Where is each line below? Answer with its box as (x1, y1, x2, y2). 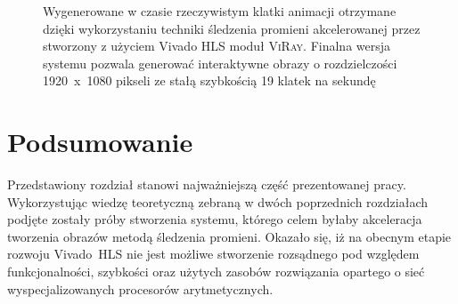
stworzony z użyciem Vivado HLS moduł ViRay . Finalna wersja (43, 36, 391, 55)
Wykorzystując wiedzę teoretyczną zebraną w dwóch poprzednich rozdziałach (7, 192, 429, 211)
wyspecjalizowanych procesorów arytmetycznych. (7, 279, 274, 298)
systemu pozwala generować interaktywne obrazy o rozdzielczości (43, 53, 397, 72)
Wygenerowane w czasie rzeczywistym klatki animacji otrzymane (43, 2, 397, 20)
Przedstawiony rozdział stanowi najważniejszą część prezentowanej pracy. (7, 175, 406, 194)
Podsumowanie (7, 124, 193, 160)
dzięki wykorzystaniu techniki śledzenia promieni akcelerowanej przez (43, 19, 421, 37)
